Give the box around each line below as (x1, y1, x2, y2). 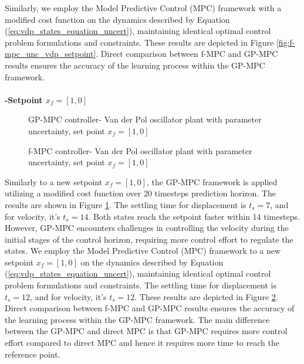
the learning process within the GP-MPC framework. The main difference (5, 313, 270, 325)
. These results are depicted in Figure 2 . (134, 290, 278, 302)
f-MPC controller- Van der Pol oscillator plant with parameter (28, 144, 252, 157)
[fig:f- (276, 36, 295, 48)
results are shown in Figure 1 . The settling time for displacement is (5, 198, 246, 210)
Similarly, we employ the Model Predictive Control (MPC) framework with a (5, 2, 282, 13)
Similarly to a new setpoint (5, 175, 103, 188)
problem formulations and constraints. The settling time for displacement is (5, 279, 277, 291)
